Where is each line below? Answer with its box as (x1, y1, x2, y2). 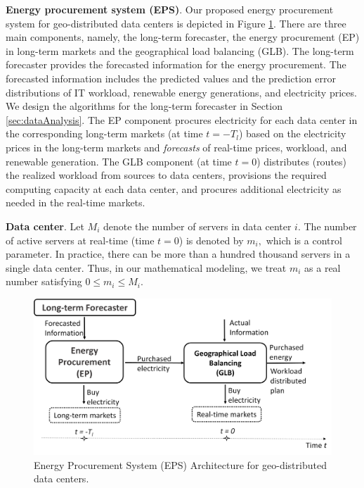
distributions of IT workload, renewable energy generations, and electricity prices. (6, 85, 357, 99)
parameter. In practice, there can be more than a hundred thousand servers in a (6, 246, 351, 261)
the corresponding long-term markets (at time (6, 126, 203, 141)
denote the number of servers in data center (103, 218, 292, 233)
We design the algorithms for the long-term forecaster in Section (6, 99, 282, 113)
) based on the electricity (238, 126, 346, 141)
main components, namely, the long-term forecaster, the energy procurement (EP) (6, 30, 360, 44)
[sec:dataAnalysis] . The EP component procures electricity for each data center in (6, 112, 358, 127)
